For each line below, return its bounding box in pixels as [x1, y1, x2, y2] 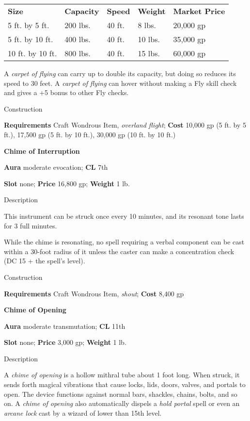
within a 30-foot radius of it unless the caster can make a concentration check [4, 246, 234, 256]
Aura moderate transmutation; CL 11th [4, 321, 125, 331]
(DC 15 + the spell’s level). [4, 256, 85, 266]
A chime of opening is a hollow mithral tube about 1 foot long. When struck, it [4, 370, 240, 380]
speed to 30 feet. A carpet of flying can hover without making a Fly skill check [4, 78, 237, 88]
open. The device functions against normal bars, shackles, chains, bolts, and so [4, 389, 237, 399]
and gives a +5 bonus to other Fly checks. [4, 87, 129, 97]
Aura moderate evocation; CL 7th [4, 162, 108, 172]
